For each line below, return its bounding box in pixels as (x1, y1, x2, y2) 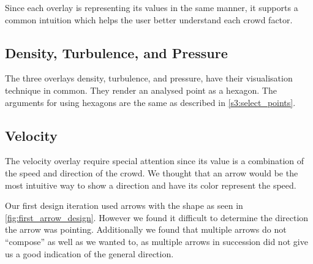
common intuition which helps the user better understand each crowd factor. (5, 13, 293, 26)
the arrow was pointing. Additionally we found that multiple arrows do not (5, 223, 287, 236)
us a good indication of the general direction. (5, 247, 174, 260)
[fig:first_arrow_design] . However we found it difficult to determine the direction (5, 211, 309, 224)
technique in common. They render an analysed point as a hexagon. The (5, 83, 277, 96)
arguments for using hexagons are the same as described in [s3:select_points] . (5, 96, 296, 108)
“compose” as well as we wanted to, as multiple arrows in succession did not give (5, 235, 308, 247)
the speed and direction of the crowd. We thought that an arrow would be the (5, 166, 298, 179)
